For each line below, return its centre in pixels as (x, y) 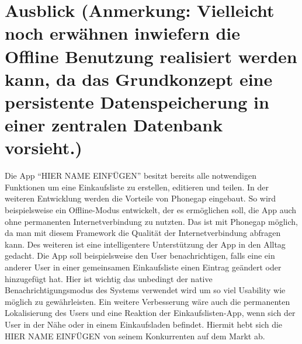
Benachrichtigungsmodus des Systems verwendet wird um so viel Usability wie (145, 290)
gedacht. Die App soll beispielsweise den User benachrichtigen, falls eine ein (140, 256)
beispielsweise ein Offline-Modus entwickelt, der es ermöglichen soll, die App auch (151, 210)
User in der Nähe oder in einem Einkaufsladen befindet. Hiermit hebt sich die (144, 324)
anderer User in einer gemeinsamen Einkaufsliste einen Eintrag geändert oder (143, 267)
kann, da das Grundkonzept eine (139, 79)
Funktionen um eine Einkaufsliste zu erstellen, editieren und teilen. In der (137, 187)
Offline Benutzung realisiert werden (151, 56)
